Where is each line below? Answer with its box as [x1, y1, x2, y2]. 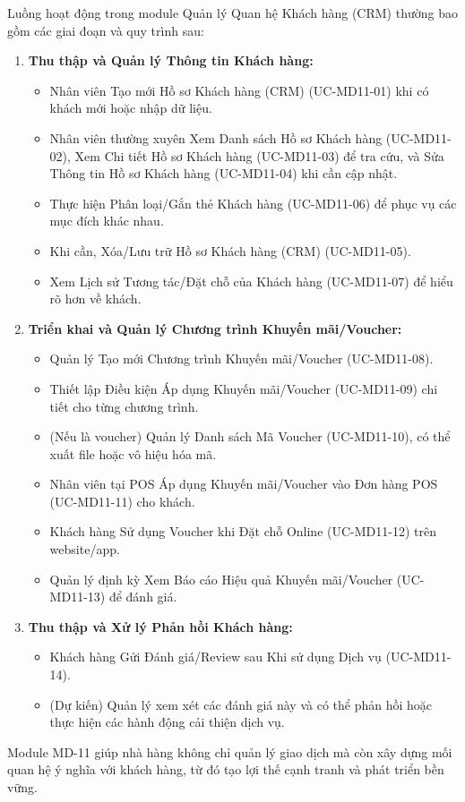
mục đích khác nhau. [49, 211, 164, 230]
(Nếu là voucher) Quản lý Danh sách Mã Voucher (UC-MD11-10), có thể [49, 427, 451, 446]
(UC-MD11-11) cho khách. [49, 491, 195, 510]
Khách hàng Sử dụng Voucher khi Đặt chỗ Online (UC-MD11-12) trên [49, 522, 436, 541]
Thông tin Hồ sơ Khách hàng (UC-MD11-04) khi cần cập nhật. [49, 164, 398, 183]
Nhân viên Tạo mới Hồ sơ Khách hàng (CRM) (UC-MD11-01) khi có [49, 81, 429, 99]
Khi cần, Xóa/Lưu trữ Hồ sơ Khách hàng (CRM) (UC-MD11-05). [49, 241, 411, 260]
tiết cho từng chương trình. [49, 397, 199, 415]
